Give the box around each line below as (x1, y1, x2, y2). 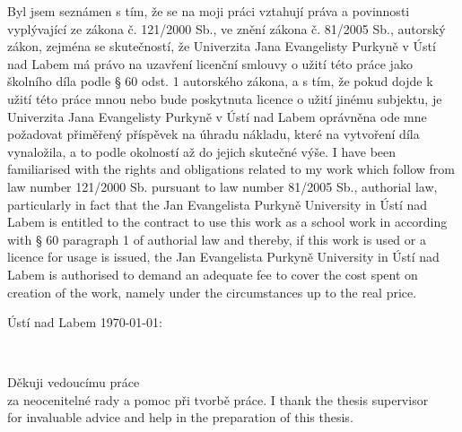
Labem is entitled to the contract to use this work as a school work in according (7, 212, 448, 231)
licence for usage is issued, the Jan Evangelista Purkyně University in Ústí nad (7, 247, 440, 266)
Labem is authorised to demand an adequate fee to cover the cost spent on (7, 264, 418, 283)
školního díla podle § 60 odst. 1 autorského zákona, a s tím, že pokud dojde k (7, 72, 433, 91)
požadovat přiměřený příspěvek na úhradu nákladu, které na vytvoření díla (7, 125, 420, 143)
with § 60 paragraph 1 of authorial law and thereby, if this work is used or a (7, 229, 426, 248)
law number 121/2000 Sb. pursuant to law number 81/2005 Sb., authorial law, (7, 177, 438, 195)
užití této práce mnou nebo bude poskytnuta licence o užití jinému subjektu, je (7, 89, 442, 108)
